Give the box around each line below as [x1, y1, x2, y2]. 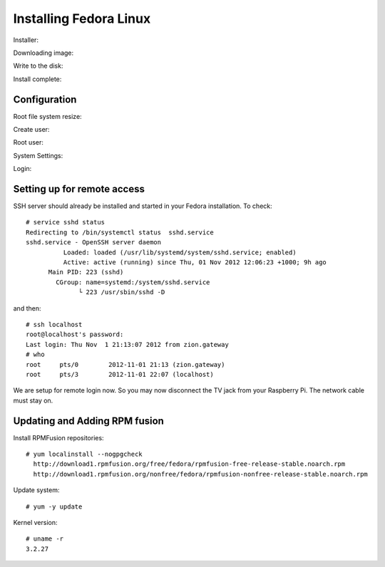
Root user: [13, 138, 44, 147]
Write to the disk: [13, 61, 63, 71]
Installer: [13, 36, 39, 44]
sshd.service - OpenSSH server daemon [26, 239, 162, 246]
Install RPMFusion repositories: [13, 433, 104, 442]
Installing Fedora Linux [13, 11, 151, 26]
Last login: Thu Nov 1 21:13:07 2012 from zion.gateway [26, 340, 230, 348]
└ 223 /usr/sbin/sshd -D [78, 288, 165, 296]
